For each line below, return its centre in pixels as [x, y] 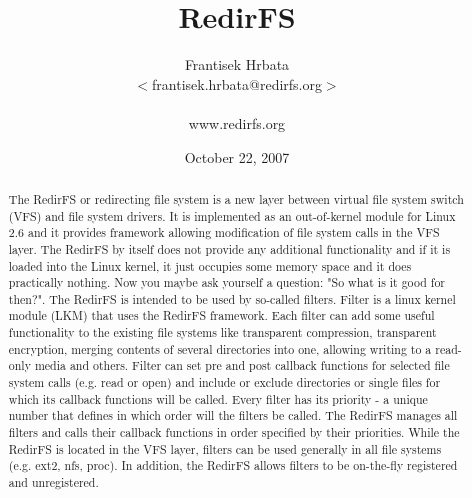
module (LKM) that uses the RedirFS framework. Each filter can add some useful [221, 315]
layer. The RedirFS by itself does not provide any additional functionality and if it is [229, 248]
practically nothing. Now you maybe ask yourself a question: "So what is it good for [226, 282]
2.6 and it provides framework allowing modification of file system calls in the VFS [224, 232]
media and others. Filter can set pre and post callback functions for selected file [242, 365]
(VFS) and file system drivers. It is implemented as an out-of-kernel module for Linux [232, 215]
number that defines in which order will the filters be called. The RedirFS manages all [233, 415]
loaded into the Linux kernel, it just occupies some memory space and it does [210, 265]
